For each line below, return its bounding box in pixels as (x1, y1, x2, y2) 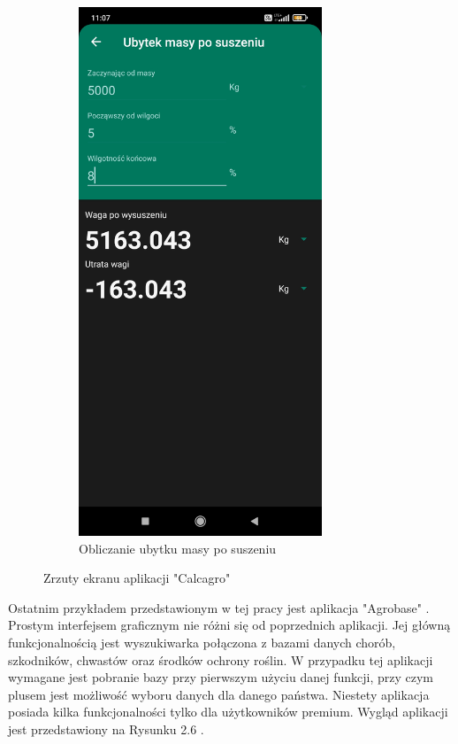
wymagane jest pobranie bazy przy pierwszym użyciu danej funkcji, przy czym (8, 668, 433, 686)
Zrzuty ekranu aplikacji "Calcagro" (43, 569, 231, 587)
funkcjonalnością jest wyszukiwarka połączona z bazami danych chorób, (8, 632, 396, 651)
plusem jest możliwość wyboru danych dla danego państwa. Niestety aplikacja (8, 685, 430, 703)
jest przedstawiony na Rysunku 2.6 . (8, 719, 204, 738)
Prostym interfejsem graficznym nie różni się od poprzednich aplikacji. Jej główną (8, 616, 451, 634)
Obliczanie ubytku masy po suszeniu (79, 539, 277, 557)
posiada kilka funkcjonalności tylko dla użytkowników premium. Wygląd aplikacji (8, 702, 448, 721)
